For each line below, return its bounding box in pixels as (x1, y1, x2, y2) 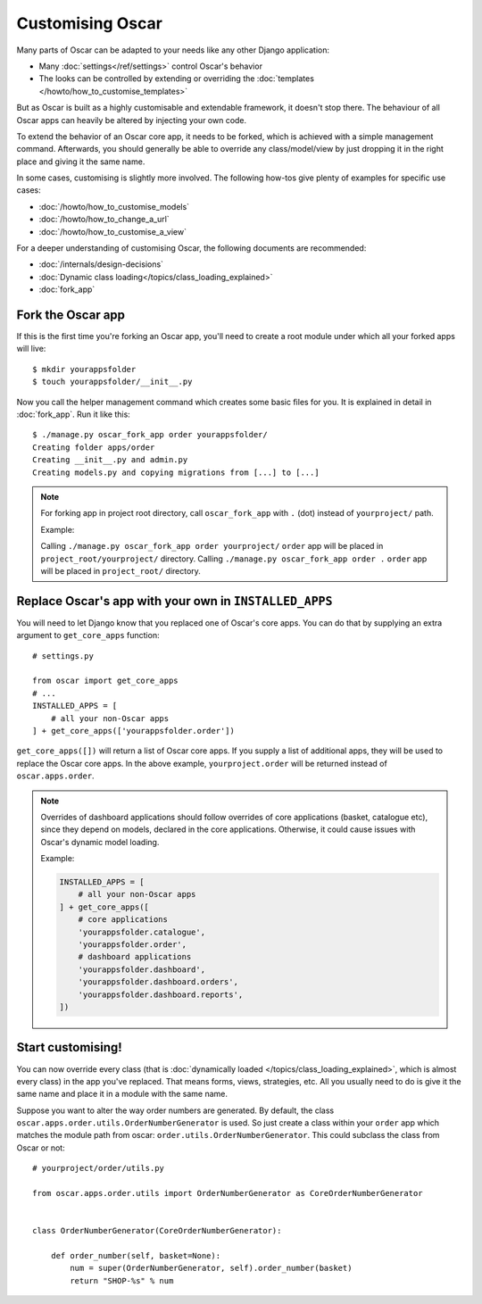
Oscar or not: (16, 1142, 66, 1153)
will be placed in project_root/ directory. (40, 565, 201, 576)
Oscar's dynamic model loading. (40, 836, 160, 847)
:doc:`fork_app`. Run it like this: (16, 409, 131, 419)
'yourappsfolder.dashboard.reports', (78, 989, 244, 1000)
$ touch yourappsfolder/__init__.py (32, 377, 193, 387)
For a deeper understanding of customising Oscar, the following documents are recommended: (16, 243, 367, 253)
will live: (16, 344, 46, 354)
